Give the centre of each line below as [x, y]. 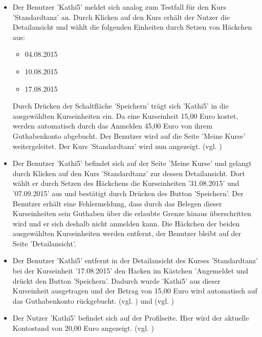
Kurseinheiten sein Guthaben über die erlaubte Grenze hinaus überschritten [132, 213]
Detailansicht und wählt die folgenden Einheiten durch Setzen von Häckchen [132, 27]
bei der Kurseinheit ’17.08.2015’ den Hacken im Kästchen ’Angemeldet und [130, 271]
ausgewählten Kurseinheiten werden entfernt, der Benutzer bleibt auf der [127, 233]
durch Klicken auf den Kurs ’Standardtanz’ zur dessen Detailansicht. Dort [129, 173]
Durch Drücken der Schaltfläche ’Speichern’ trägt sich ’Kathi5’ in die [121, 106]
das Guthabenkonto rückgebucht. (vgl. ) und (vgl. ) [93, 300]
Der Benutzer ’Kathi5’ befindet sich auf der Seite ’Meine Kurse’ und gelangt [132, 163]
